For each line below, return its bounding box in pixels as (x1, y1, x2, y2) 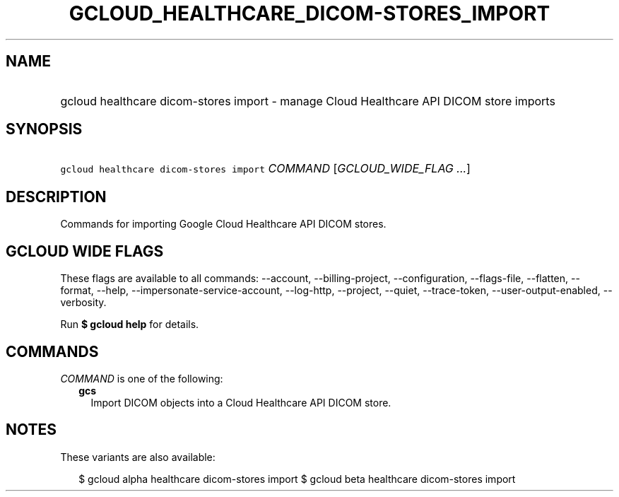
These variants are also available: (60, 450, 216, 463)
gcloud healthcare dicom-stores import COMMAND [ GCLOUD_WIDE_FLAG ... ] (60, 161, 471, 176)
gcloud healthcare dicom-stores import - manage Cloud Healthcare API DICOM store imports (60, 93, 555, 108)
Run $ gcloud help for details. (60, 318, 199, 331)
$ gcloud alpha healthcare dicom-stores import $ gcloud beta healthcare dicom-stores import (78, 472, 516, 485)
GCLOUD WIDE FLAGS (6, 242, 164, 260)
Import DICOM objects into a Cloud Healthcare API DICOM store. (90, 396, 391, 409)
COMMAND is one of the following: (60, 372, 223, 385)
